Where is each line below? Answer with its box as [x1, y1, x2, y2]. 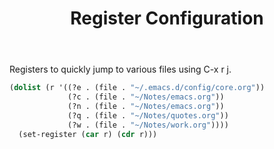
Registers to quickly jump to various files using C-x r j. [9, 63, 232, 76]
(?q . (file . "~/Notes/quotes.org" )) [67, 110, 229, 121]
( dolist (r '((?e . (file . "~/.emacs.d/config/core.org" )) [9, 83, 266, 93]
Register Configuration [70, 7, 264, 30]
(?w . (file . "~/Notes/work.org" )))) [67, 120, 229, 130]
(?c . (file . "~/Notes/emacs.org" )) [67, 92, 225, 102]
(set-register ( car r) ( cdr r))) [18, 129, 158, 139]
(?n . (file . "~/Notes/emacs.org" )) [67, 101, 225, 111]
